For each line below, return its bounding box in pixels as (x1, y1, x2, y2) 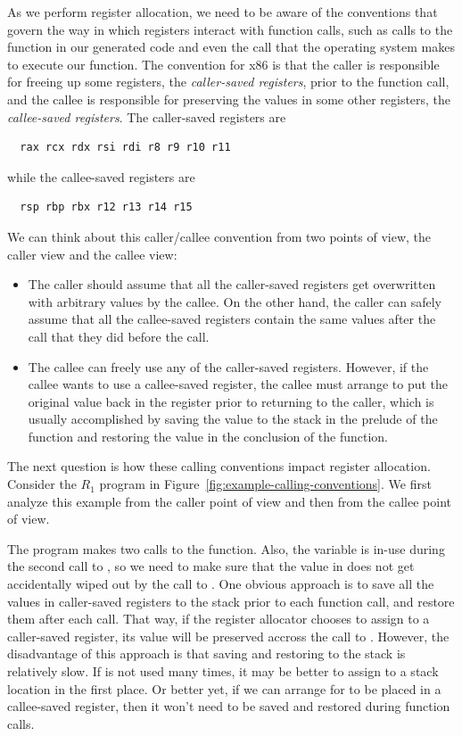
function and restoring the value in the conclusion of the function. (28, 426, 388, 445)
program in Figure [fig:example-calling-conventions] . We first (99, 475, 432, 493)
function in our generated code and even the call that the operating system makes (7, 37, 455, 56)
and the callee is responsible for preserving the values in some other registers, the (7, 89, 451, 108)
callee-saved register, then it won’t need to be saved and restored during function (7, 697, 450, 715)
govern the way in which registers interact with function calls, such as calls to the (7, 20, 453, 38)
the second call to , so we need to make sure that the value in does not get (7, 557, 415, 575)
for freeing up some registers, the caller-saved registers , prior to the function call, (7, 72, 450, 91)
